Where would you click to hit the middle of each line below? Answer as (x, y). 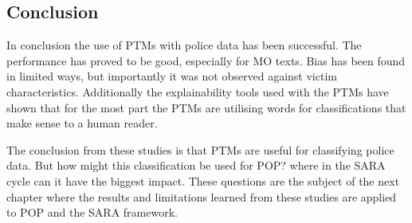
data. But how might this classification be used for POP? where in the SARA (196, 165)
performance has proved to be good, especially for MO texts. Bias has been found (206, 60)
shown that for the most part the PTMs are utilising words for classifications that (206, 107)
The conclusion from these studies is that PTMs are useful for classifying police (200, 149)
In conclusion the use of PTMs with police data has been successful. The (184, 45)
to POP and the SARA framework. (92, 212)
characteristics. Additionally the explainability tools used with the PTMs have (198, 91)
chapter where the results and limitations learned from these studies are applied (202, 196)
